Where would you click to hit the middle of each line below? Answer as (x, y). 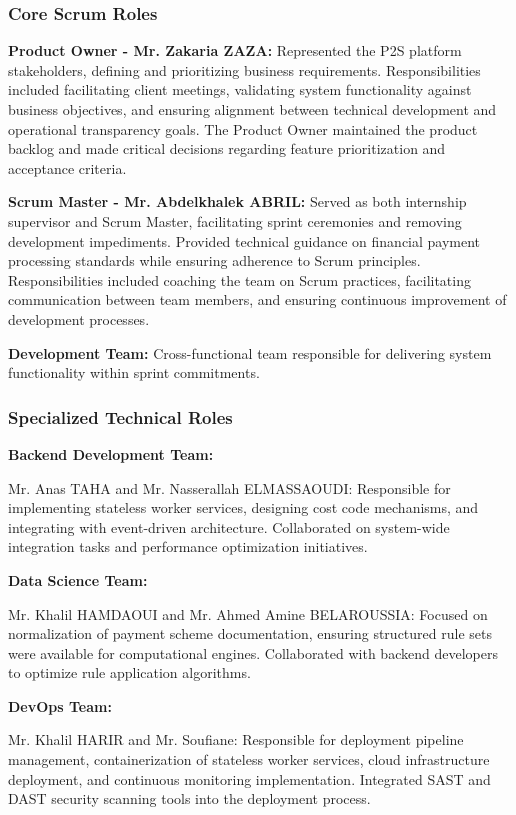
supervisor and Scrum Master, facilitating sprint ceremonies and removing (235, 220)
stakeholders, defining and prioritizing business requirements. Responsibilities (244, 69)
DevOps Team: (60, 705)
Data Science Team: (78, 579)
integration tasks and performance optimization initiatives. (188, 546)
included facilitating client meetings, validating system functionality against (240, 89)
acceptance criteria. (67, 167)
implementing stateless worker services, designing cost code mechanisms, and (243, 507)
